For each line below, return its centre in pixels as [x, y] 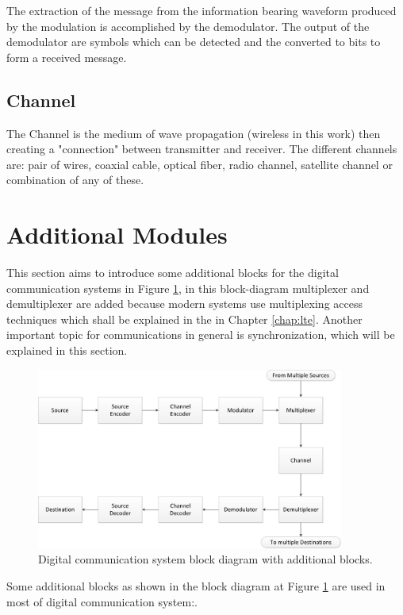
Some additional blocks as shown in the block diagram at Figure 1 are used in [196, 585]
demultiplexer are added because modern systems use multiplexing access [184, 304]
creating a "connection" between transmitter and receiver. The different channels [202, 149]
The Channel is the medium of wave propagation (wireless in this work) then [194, 133]
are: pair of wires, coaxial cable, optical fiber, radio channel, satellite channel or [200, 164]
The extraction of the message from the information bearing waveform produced [201, 10]
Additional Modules [117, 234]
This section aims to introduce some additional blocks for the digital [173, 273]
